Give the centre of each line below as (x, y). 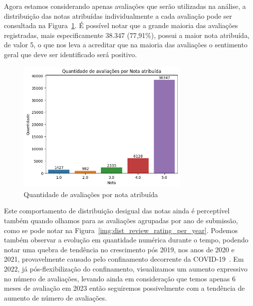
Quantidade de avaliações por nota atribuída (91, 194)
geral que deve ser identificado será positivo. (70, 54)
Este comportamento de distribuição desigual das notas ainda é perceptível (117, 211)
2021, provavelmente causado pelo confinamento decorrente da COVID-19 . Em (124, 259)
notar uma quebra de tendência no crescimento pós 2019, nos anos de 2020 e (119, 249)
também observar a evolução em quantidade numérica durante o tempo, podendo (126, 240)
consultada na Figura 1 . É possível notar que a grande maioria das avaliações (121, 25)
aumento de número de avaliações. (55, 297)
